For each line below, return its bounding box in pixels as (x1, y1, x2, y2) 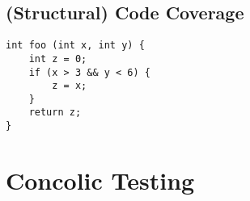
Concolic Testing (6, 163, 195, 196)
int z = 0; (28, 52, 87, 65)
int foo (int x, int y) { (6, 40, 145, 52)
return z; (28, 107, 82, 119)
